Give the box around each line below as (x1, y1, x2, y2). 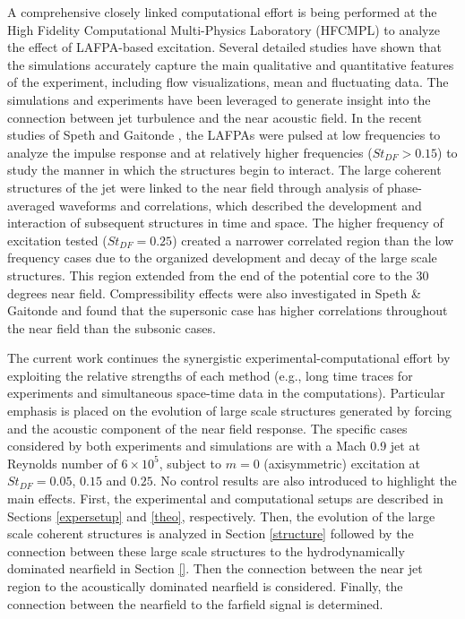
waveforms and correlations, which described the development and (58, 195, 422, 214)
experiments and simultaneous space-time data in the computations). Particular (7, 383, 445, 402)
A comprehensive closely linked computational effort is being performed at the (7, 3, 437, 21)
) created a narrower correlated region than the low (172, 230, 454, 249)
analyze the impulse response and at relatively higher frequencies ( (7, 142, 373, 161)
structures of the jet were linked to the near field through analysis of (7, 177, 383, 196)
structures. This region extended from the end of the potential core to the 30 (7, 265, 429, 284)
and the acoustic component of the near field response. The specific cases (7, 418, 408, 437)
